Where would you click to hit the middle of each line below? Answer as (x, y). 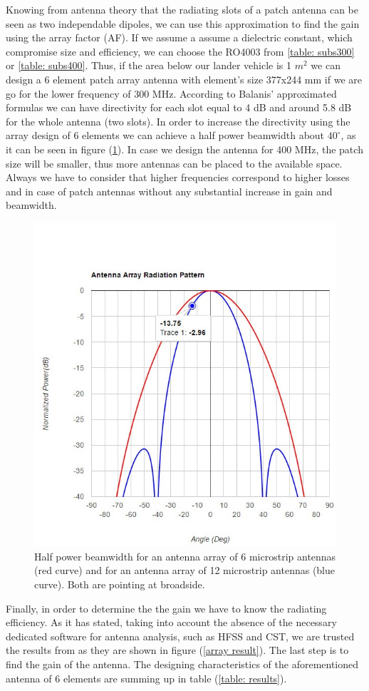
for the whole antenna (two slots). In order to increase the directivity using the (178, 121)
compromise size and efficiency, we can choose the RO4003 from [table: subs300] (180, 51)
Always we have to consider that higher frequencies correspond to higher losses (178, 177)
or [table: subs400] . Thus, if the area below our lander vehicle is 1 (149, 65)
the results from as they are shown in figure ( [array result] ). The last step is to (177, 650)
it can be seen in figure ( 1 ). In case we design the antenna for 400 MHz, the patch (184, 149)
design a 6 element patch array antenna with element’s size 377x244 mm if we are (184, 79)
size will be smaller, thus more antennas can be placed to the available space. (174, 163)
